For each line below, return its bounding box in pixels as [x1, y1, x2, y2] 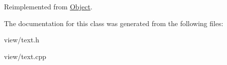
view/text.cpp [4, 51, 46, 61]
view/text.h [4, 34, 39, 45]
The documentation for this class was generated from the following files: [4, 18, 224, 28]
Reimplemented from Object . [4, 1, 93, 11]
